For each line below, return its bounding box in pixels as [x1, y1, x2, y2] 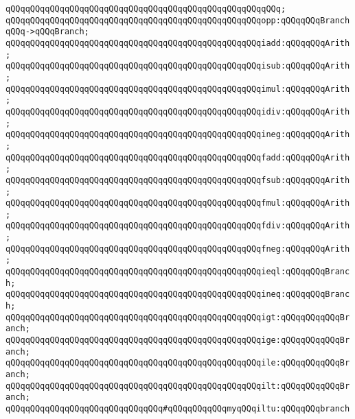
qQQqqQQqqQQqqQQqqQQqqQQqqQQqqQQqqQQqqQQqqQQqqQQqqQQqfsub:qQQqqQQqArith [5, 175, 350, 185]
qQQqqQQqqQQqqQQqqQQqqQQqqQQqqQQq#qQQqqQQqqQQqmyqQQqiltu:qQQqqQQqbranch [5, 403, 350, 414]
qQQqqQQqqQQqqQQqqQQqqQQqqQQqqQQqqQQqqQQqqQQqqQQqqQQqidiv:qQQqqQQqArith [5, 106, 350, 117]
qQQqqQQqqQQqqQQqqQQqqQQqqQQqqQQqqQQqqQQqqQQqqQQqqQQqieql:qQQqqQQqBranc [5, 267, 350, 277]
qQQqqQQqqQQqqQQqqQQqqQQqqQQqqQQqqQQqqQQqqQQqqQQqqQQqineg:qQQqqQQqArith [5, 130, 350, 140]
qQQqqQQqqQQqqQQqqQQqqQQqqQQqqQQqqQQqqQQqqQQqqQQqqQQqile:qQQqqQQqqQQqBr [5, 358, 350, 368]
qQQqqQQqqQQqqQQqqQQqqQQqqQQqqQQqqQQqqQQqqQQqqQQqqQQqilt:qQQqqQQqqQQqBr [5, 381, 350, 391]
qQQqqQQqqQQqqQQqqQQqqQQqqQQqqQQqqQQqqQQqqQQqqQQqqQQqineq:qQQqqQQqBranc [5, 289, 350, 300]
